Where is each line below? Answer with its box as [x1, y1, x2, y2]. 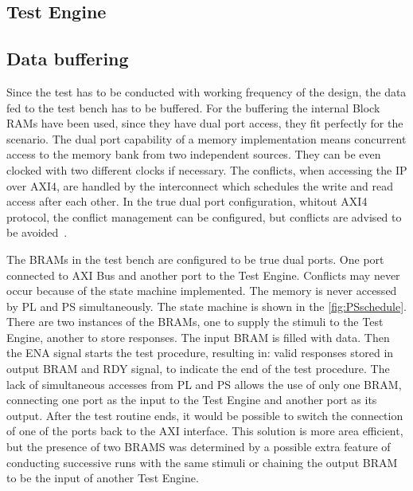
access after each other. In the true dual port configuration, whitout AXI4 [6, 193, 368, 210]
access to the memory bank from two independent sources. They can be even [6, 146, 381, 163]
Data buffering [6, 46, 129, 71]
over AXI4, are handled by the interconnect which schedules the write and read [6, 177, 394, 194]
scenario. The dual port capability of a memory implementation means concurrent [6, 130, 407, 147]
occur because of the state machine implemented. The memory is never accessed [6, 282, 397, 299]
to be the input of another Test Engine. [6, 469, 199, 486]
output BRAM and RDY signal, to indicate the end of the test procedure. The [6, 360, 390, 377]
